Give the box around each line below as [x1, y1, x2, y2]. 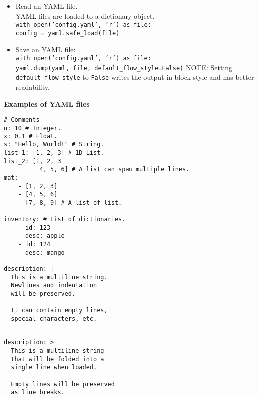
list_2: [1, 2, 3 [4, 157, 61, 165]
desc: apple [25, 232, 65, 240]
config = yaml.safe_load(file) [15, 29, 120, 37]
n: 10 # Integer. [4, 124, 61, 132]
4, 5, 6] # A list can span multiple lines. [39, 166, 190, 173]
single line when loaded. [11, 364, 97, 371]
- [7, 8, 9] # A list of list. [18, 199, 122, 206]
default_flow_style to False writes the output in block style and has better [15, 72, 254, 82]
